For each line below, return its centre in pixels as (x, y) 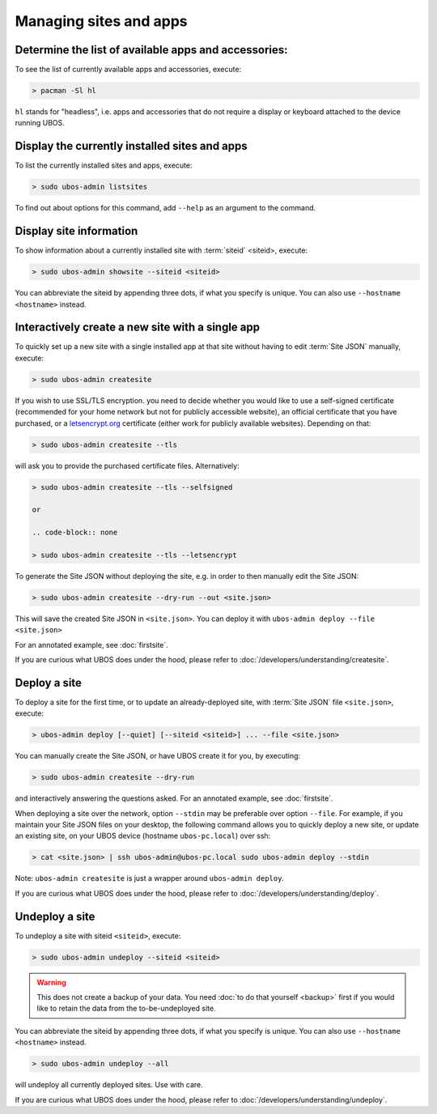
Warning (51, 982)
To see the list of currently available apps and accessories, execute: (128, 70)
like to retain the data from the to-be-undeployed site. (126, 1009)
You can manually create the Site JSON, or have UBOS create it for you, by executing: (158, 756)
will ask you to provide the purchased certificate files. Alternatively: (127, 466)
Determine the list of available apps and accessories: (151, 50)
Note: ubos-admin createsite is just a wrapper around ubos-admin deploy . (150, 878)
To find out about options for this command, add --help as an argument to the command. (165, 208)
